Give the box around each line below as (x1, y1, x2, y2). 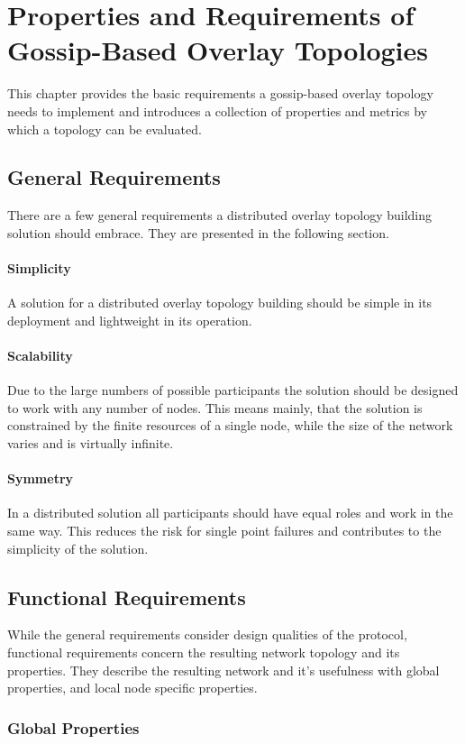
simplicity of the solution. (7, 538, 149, 557)
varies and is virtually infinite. (7, 434, 174, 453)
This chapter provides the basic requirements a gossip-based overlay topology (7, 84, 433, 103)
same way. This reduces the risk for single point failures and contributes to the (7, 521, 442, 540)
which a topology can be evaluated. (7, 119, 202, 138)
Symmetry (7, 469, 74, 488)
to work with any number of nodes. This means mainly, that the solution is (7, 398, 423, 417)
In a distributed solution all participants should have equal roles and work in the (7, 503, 453, 522)
